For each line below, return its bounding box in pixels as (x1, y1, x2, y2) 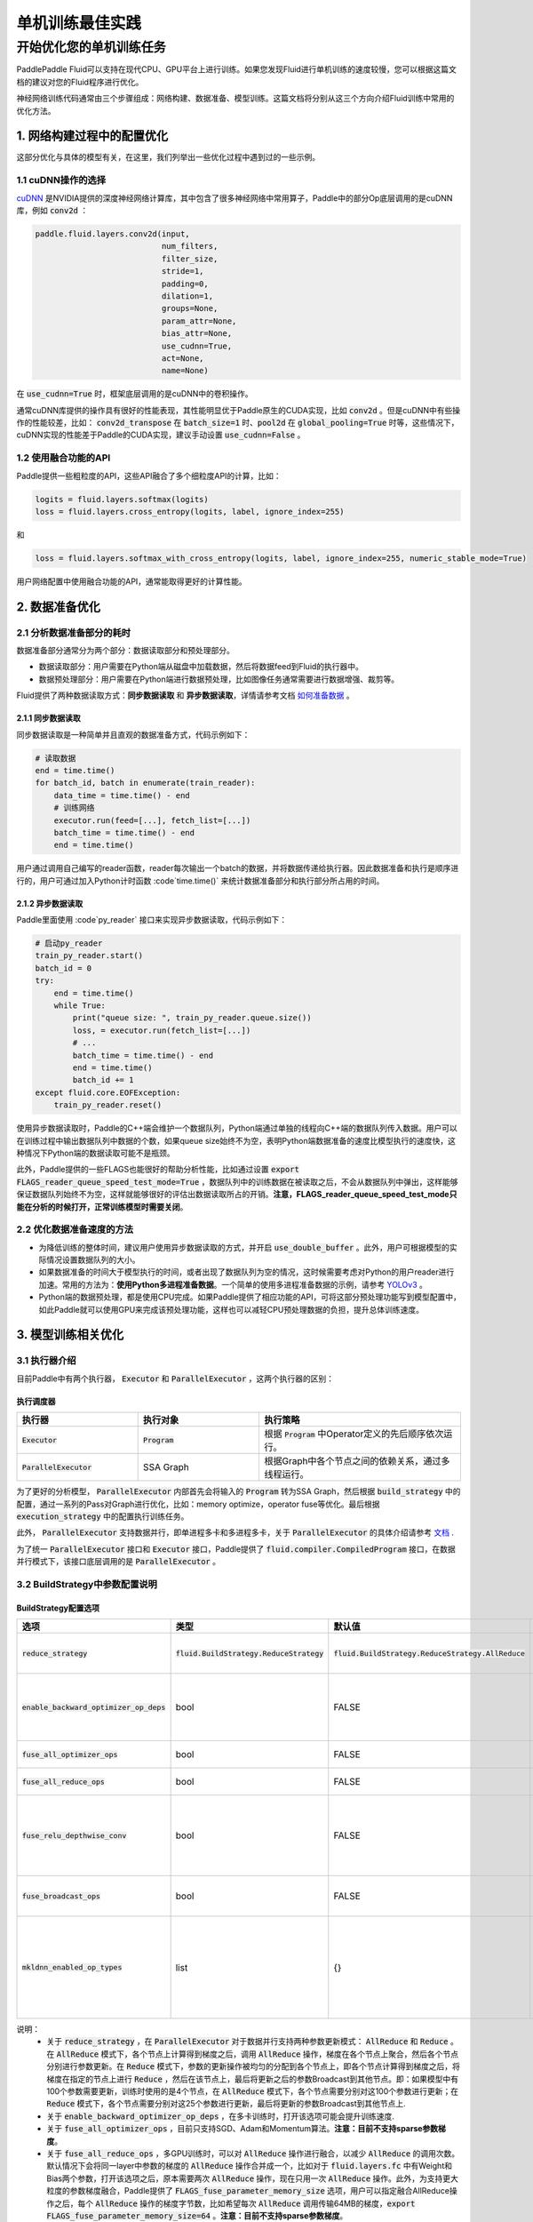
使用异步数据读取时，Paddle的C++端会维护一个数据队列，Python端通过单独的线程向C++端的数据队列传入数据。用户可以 (16, 1123, 457, 1133)
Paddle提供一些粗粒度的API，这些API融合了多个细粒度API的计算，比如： (16, 470, 282, 481)
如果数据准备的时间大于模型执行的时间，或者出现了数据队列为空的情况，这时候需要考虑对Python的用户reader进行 (38, 1267, 455, 1277)
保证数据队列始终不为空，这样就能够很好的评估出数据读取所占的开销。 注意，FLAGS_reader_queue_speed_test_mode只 (16, 1189, 457, 1200)
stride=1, (161, 267, 204, 276)
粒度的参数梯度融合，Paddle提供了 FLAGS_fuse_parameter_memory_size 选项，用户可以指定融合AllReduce (46, 2186, 450, 2196)
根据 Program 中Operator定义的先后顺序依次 (263, 1427, 444, 1440)
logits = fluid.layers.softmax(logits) (35, 494, 209, 504)
